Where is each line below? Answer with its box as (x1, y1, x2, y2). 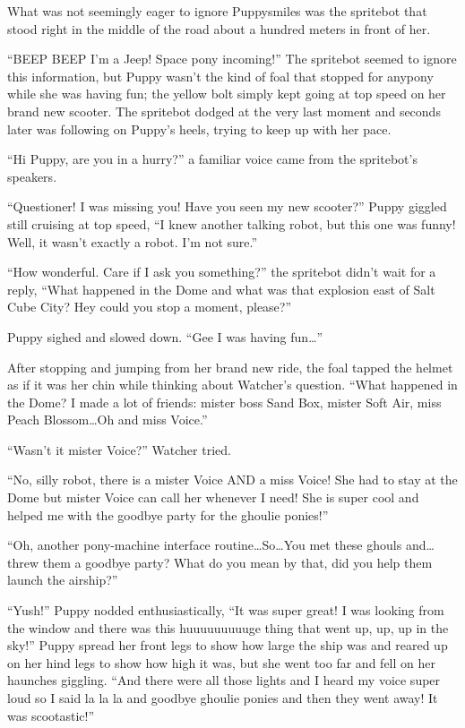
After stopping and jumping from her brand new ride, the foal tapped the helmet (7, 357, 453, 376)
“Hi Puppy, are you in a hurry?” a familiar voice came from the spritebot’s (7, 150, 418, 168)
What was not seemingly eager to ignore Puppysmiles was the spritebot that (7, 2, 427, 20)
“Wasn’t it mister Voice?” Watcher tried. (7, 440, 231, 458)
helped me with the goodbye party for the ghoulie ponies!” (7, 505, 329, 524)
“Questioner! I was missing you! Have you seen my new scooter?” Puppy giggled (7, 197, 447, 216)
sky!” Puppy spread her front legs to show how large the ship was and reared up (7, 636, 448, 655)
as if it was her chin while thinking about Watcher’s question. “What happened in (7, 375, 458, 394)
